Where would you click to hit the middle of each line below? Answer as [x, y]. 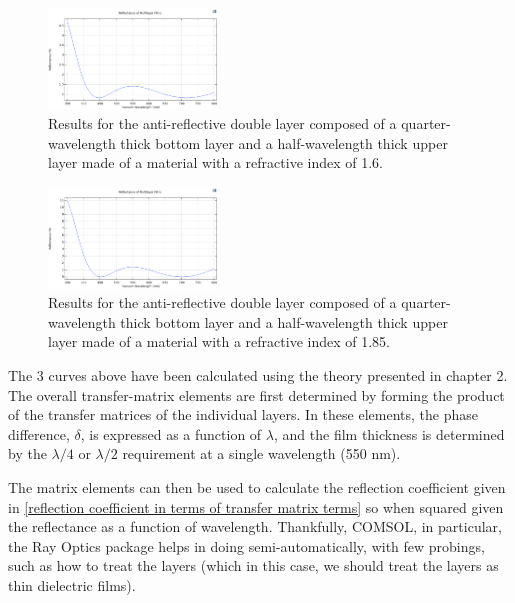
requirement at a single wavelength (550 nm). [261, 453]
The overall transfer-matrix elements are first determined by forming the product [256, 394]
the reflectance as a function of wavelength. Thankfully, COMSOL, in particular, [255, 526]
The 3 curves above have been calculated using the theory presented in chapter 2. [258, 375]
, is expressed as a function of [171, 433]
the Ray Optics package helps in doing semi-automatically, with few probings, [246, 545]
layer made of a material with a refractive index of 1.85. [219, 341]
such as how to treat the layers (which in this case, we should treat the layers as [253, 565]
